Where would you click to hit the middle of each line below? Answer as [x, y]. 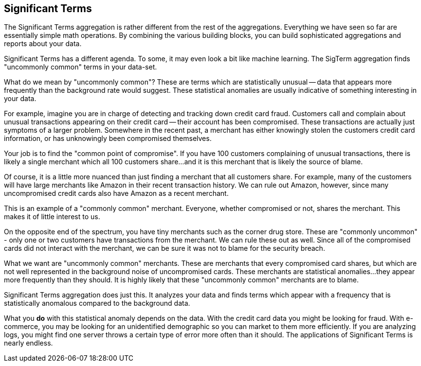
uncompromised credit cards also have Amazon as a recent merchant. [116, 193]
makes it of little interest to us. [52, 217]
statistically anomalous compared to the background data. [97, 303]
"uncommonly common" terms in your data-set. [81, 67]
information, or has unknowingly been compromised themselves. [108, 139]
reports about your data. [43, 44]
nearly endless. [28, 343]
